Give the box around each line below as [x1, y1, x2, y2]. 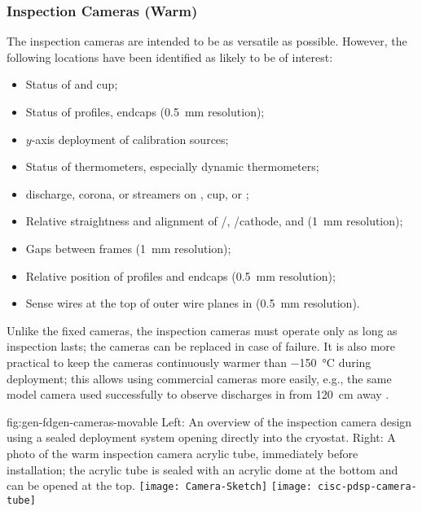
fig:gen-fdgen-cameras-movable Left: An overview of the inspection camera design [7, 413, 412, 430]
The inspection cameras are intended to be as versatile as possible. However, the [7, 33, 407, 50]
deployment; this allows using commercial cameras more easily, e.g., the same [7, 369, 392, 387]
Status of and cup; [25, 76, 118, 93]
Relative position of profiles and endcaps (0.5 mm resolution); [25, 267, 336, 284]
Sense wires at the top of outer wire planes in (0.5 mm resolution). [25, 295, 360, 312]
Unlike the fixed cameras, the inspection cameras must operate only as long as [7, 321, 398, 338]
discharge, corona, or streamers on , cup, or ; [25, 185, 249, 202]
